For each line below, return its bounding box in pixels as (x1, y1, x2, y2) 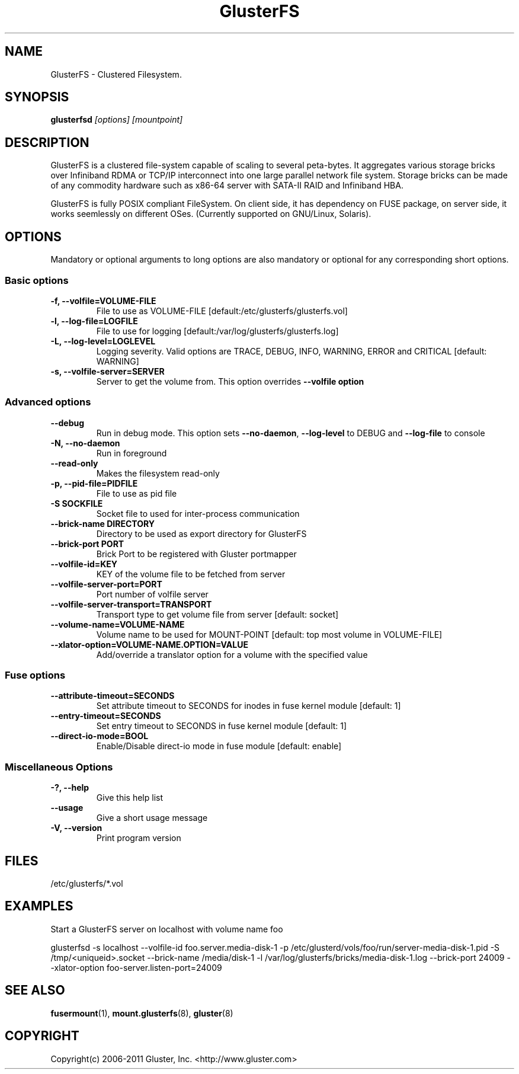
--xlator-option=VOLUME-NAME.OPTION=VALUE (50, 639, 248, 650)
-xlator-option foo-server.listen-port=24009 (50, 962, 222, 973)
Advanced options (5, 396, 91, 408)
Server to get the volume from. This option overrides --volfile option (96, 376, 364, 386)
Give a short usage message (96, 813, 208, 823)
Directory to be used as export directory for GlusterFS (96, 528, 307, 539)
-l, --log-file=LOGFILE (50, 315, 138, 326)
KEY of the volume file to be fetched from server (96, 568, 286, 579)
